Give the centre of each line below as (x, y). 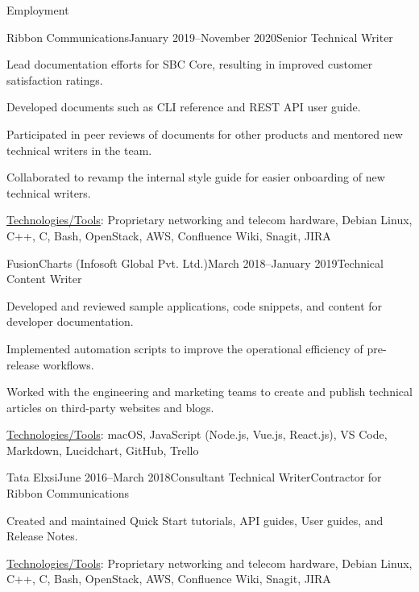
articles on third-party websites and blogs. (110, 407)
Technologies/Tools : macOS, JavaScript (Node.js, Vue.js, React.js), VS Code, (197, 434)
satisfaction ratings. (55, 79)
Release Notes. (42, 536)
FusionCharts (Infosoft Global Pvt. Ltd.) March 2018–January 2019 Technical (195, 263)
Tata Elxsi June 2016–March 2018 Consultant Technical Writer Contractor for (194, 477)
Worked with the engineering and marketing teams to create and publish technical (209, 392)
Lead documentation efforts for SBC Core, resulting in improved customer (190, 64)
